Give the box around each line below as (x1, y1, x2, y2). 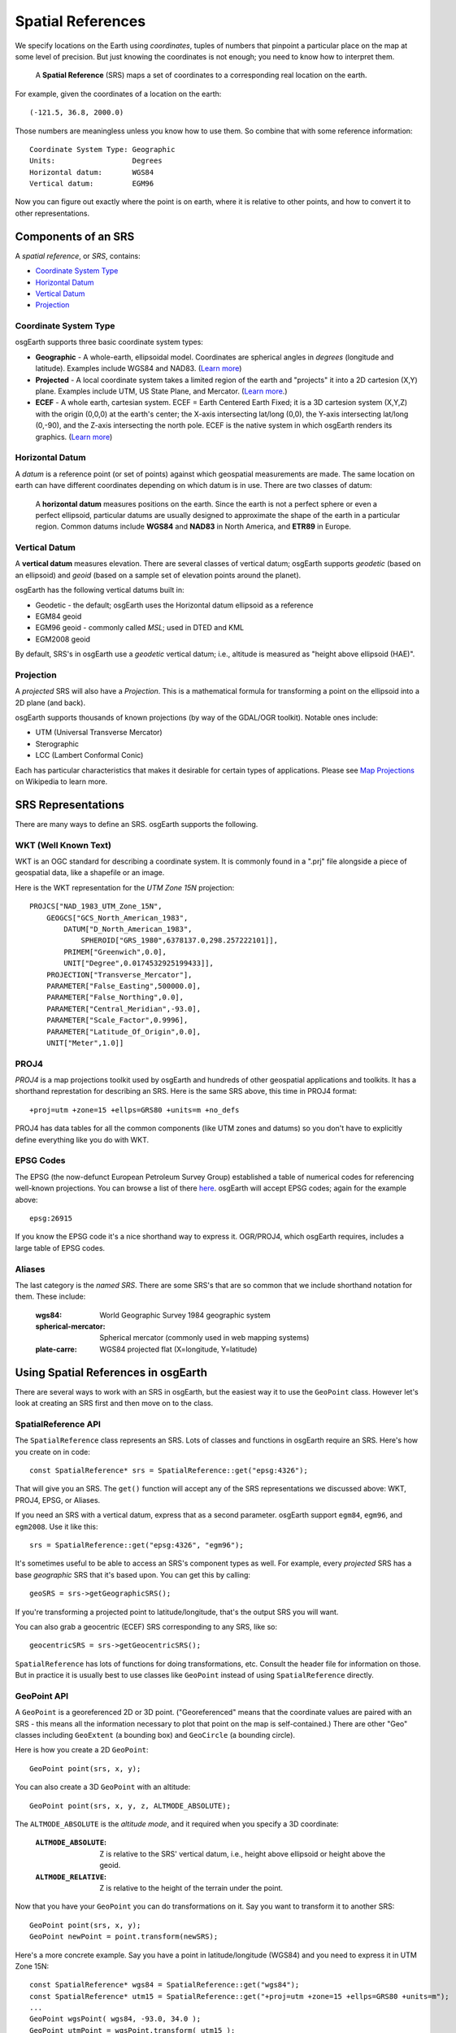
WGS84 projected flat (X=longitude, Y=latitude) (99, 1344, 258, 1354)
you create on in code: (15, 1447, 91, 1456)
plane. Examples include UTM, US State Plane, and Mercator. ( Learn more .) (35, 386, 288, 396)
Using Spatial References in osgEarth (15, 1365, 207, 1379)
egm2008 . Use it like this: (15, 1521, 98, 1531)
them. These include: (15, 1291, 86, 1301)
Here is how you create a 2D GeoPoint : (15, 1745, 150, 1755)
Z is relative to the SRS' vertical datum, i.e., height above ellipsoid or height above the (99, 1848, 386, 1858)
